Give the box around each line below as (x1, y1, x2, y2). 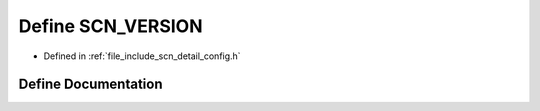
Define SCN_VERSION (18, 15, 204, 37)
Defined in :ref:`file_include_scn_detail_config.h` (43, 50, 241, 62)
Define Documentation (18, 76, 163, 93)
